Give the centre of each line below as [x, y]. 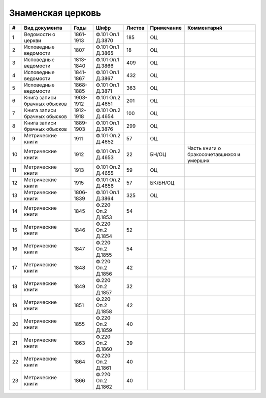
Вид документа [43, 28]
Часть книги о [204, 148]
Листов [135, 28]
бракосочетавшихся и [214, 154]
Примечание [166, 28]
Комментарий [205, 28]
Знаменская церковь [55, 13]
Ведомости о [40, 34]
